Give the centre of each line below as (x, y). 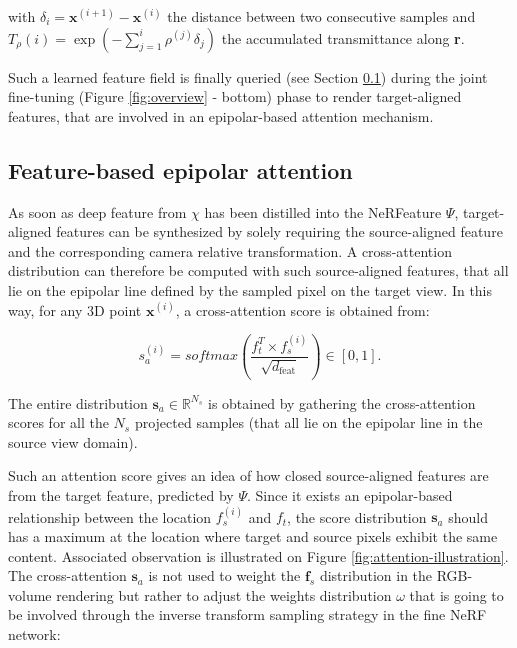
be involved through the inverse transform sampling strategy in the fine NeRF (247, 614)
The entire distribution (78, 402)
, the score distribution (357, 516)
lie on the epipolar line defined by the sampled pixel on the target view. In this (250, 289)
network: (34, 634)
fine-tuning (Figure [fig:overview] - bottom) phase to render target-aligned (235, 96)
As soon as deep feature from (97, 211)
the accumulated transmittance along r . (343, 37)
